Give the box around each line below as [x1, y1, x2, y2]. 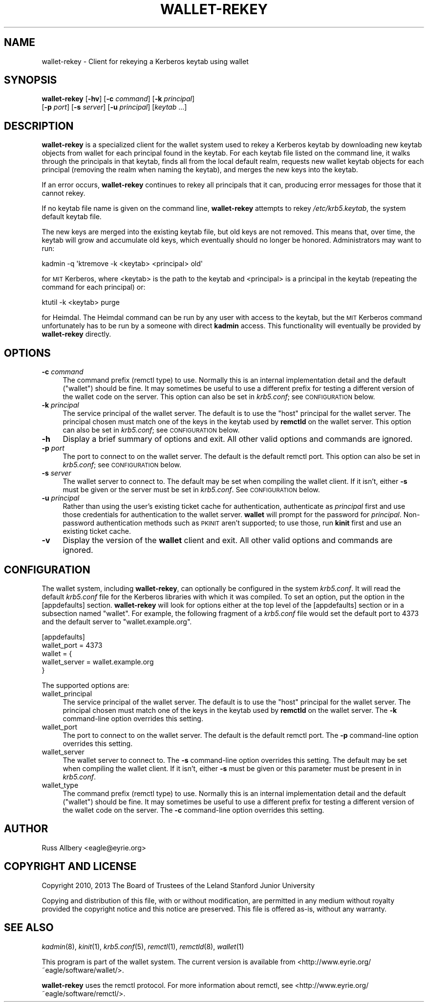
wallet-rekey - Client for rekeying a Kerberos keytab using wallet [42, 57, 249, 66]
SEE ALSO [4, 921, 54, 934]
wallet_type [42, 780, 79, 789]
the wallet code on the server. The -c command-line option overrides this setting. [63, 805, 324, 814]
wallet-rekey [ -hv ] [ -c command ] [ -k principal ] [42, 94, 195, 103]
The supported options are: [42, 681, 129, 689]
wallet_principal [42, 689, 92, 698]
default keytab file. [42, 212, 102, 221]
